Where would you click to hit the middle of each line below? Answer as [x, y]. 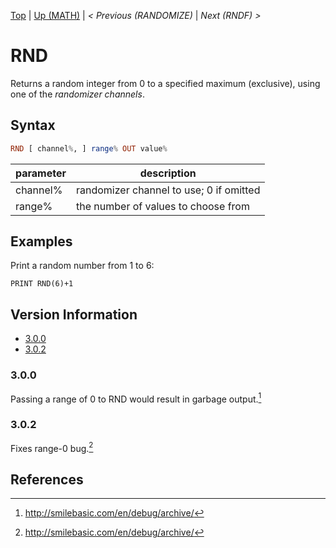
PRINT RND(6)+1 [42, 284]
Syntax [33, 125]
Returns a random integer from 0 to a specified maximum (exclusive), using [165, 83]
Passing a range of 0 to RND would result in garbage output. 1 [136, 398]
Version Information [74, 314]
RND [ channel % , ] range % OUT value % [89, 148]
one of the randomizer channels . [77, 94]
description [168, 173]
